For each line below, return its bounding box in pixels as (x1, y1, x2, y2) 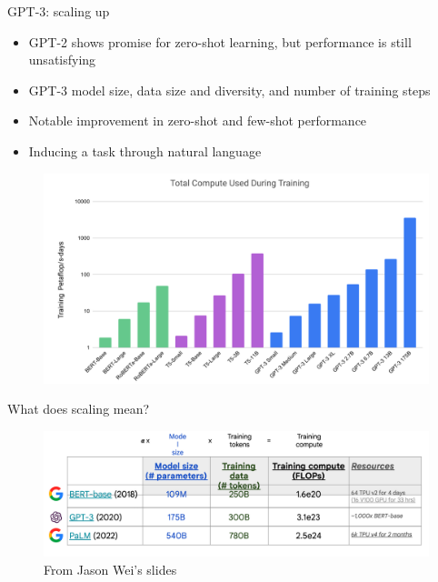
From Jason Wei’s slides (44, 559, 177, 578)
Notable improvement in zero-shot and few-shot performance (28, 111, 367, 130)
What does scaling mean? (7, 399, 150, 418)
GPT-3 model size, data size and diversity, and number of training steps (28, 80, 431, 99)
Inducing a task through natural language (28, 141, 262, 160)
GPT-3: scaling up (7, 2, 110, 20)
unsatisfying (28, 50, 96, 69)
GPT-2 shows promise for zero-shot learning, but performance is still (28, 32, 412, 51)
